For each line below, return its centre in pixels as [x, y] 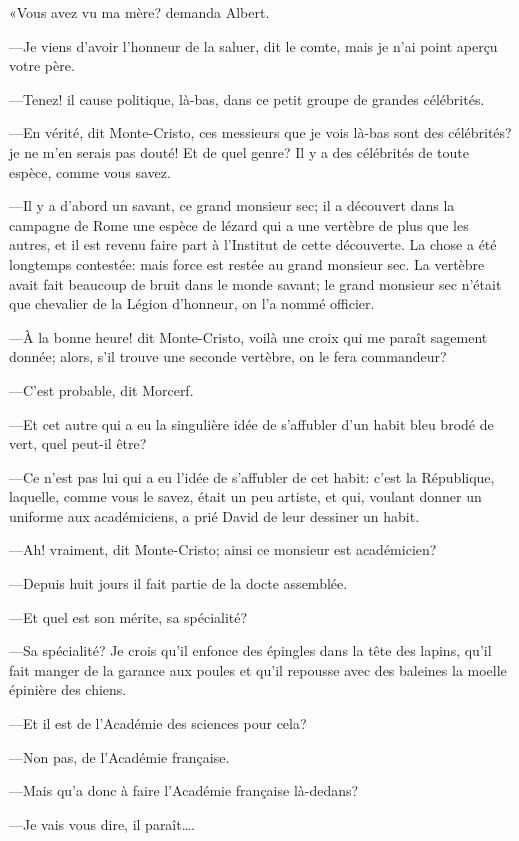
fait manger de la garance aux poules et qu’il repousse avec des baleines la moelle [258, 669]
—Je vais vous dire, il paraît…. [102, 823]
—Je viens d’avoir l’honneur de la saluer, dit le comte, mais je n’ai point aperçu [253, 45]
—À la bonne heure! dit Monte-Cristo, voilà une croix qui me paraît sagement [248, 336]
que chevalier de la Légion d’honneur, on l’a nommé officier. [192, 303]
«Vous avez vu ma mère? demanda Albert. [139, 12]
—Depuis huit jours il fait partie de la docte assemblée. [178, 583]
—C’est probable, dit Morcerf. [101, 389]
